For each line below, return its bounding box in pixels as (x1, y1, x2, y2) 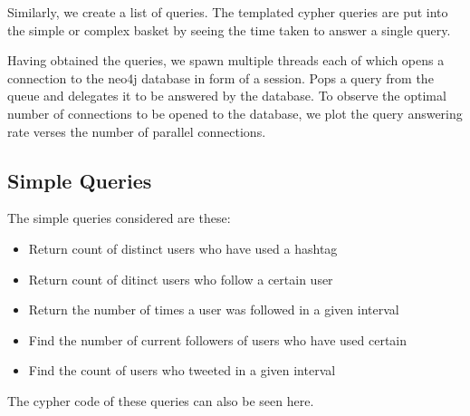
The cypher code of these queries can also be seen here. (7, 391, 314, 410)
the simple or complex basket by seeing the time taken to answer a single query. (7, 20, 451, 39)
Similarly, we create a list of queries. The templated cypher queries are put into (7, 3, 448, 21)
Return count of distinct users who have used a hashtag (28, 238, 338, 257)
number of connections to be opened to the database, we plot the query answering (7, 103, 463, 122)
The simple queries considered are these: (7, 208, 231, 227)
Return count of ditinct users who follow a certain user (28, 269, 333, 288)
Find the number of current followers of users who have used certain (28, 330, 408, 349)
